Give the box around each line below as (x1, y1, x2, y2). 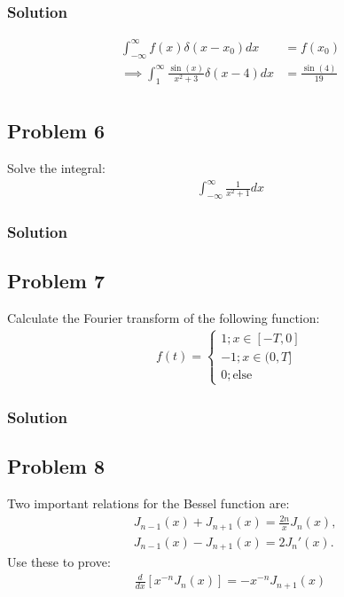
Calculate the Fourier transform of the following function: (7, 308, 320, 326)
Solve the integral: (7, 158, 106, 177)
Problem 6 (7, 117, 105, 145)
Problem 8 (7, 452, 105, 480)
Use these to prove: (7, 553, 111, 571)
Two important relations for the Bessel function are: (7, 494, 290, 513)
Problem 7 (7, 267, 105, 295)
